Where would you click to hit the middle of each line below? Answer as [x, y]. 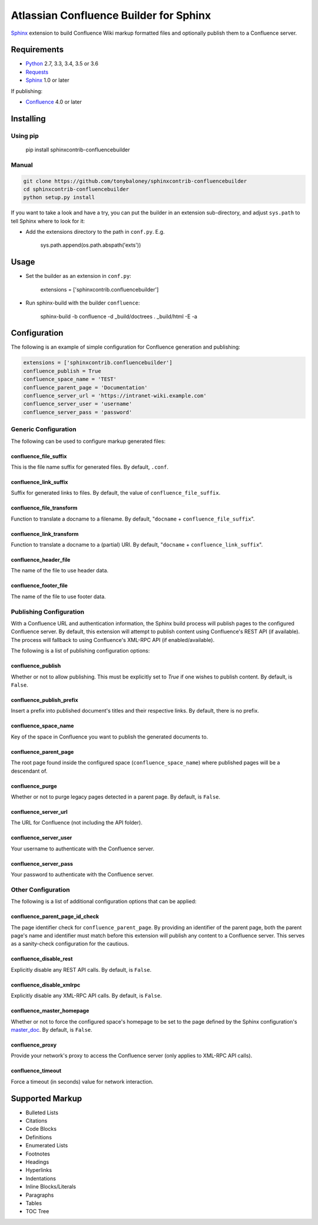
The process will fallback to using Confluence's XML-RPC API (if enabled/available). [113, 640]
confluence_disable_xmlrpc [46, 985]
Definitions [39, 1137]
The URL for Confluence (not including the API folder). [77, 823]
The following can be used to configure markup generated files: [88, 441]
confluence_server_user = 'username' [78, 404]
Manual [22, 165]
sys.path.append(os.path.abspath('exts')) [91, 245]
